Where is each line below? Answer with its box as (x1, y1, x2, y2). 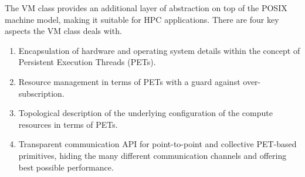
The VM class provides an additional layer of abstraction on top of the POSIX (5, 2, 287, 13)
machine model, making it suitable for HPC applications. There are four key (5, 13, 279, 25)
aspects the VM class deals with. (5, 25, 122, 37)
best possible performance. (18, 161, 114, 173)
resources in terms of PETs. (18, 118, 118, 130)
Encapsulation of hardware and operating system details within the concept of (18, 44, 300, 56)
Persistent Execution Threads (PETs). (18, 56, 156, 68)
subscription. (18, 87, 65, 99)
